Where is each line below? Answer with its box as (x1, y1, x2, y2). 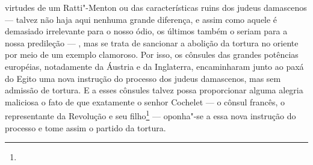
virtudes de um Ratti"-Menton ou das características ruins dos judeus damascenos (5, 1, 307, 13)
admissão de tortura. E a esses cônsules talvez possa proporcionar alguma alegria (5, 84, 303, 96)
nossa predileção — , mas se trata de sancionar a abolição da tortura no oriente (5, 36, 299, 49)
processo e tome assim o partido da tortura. (5, 121, 166, 134)
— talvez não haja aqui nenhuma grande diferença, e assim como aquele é (5, 13, 277, 25)
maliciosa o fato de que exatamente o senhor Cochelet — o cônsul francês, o (5, 95, 285, 108)
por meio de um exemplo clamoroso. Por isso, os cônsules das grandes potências (5, 48, 299, 61)
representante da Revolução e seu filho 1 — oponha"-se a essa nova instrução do (5, 108, 296, 122)
